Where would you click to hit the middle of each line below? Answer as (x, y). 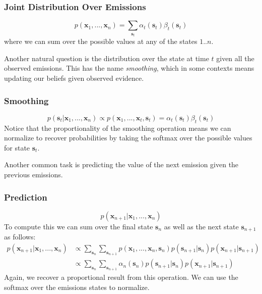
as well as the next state (201, 226)
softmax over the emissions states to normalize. (77, 287)
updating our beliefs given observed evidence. (74, 78)
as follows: (20, 237)
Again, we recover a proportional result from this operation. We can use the (121, 277)
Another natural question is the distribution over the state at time (107, 58)
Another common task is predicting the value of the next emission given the (121, 164)
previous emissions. (34, 175)
